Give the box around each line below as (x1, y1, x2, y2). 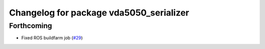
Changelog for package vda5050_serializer (9, 7, 189, 18)
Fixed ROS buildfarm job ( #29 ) (21, 35, 83, 41)
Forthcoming (9, 21, 53, 30)
